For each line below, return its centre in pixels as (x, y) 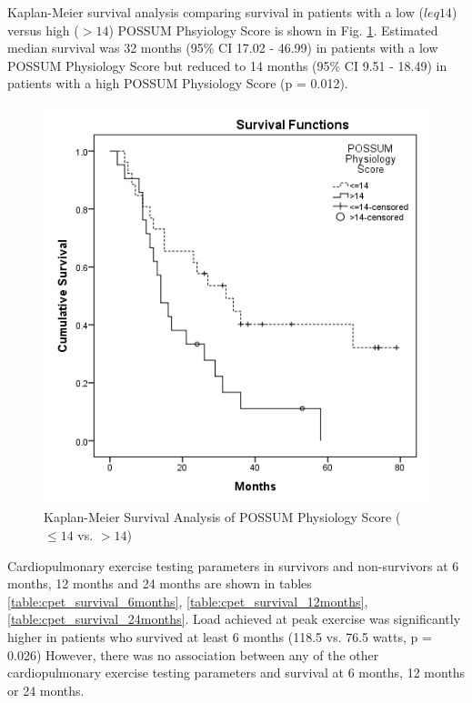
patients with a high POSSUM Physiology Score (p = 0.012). (178, 83)
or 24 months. (46, 690)
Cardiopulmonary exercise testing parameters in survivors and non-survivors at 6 (233, 565)
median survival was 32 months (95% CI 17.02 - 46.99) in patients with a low (223, 48)
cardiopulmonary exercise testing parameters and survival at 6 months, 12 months (236, 673)
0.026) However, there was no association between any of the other (193, 654)
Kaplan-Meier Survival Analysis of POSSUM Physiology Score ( (222, 517)
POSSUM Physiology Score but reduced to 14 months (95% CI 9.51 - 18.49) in (227, 65)
